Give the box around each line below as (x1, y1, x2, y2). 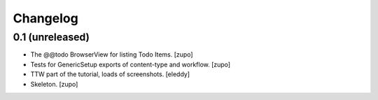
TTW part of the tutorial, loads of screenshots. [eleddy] (30, 70, 190, 78)
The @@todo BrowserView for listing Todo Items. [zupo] (30, 50, 193, 59)
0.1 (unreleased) (13, 31, 90, 43)
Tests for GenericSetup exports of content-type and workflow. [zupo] (30, 60, 231, 69)
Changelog (13, 10, 78, 26)
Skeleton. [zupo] (30, 80, 78, 88)
